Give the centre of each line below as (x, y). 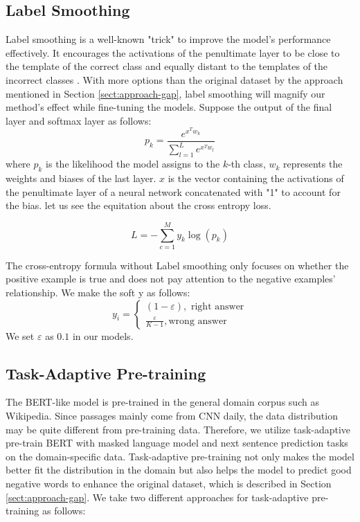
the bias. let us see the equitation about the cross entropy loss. (138, 205)
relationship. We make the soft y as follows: (98, 292)
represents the (313, 164)
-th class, (247, 164)
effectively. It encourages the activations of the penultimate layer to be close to (173, 52)
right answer (217, 306)
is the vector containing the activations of (256, 178)
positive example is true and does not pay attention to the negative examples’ (171, 279)
